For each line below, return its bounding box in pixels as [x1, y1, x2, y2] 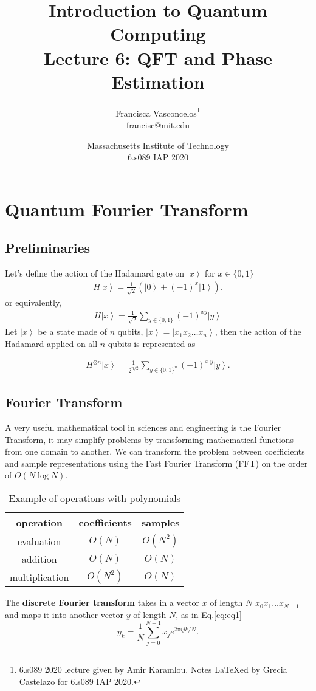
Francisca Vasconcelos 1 [115, 105, 201, 119]
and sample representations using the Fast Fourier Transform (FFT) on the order [5, 456, 308, 469]
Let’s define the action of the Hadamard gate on [5, 267, 185, 280]
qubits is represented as [108, 337, 196, 349]
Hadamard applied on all [5, 337, 98, 349]
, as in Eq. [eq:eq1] [176, 608, 242, 621]
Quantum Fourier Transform [5, 196, 249, 221]
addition [21, 552, 57, 566]
